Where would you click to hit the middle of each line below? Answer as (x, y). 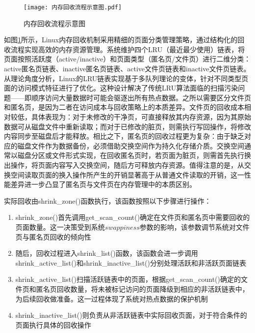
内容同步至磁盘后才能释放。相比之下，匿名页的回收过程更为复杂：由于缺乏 (124, 136)
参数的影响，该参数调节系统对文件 (194, 227)
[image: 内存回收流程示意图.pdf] (73, 7)
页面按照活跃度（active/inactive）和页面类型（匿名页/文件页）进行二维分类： (127, 59)
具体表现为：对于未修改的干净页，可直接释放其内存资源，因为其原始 (141, 117)
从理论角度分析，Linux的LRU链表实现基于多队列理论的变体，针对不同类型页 (126, 78)
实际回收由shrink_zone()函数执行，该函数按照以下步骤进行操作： (108, 200)
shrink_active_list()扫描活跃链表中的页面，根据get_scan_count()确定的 (128, 279)
